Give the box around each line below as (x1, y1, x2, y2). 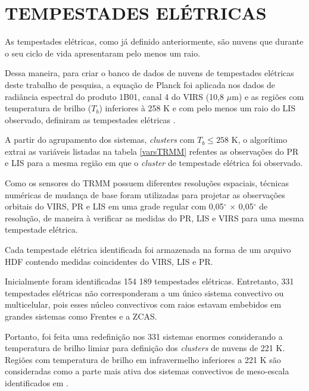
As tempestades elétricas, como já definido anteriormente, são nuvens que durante (5, 35, 304, 48)
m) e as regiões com (232, 90, 304, 102)
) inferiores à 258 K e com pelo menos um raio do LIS (99, 102, 296, 114)
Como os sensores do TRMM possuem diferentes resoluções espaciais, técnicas (5, 177, 289, 189)
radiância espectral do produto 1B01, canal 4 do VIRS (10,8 (5, 90, 224, 102)
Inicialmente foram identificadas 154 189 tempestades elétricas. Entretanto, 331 (5, 275, 294, 287)
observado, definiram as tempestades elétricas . (5, 113, 176, 126)
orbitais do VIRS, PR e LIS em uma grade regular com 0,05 (5, 200, 224, 212)
